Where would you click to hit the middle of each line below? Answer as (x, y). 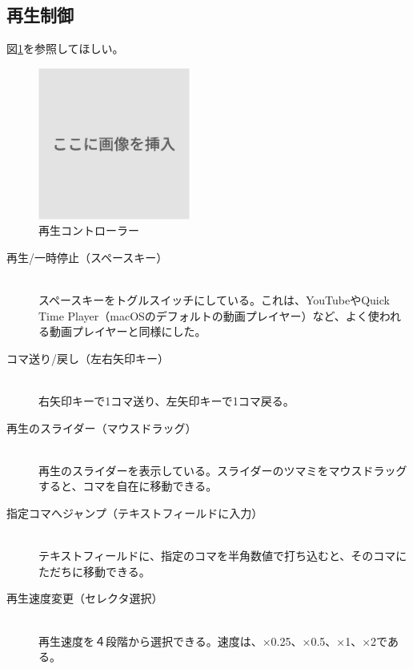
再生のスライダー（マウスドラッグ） (102, 427)
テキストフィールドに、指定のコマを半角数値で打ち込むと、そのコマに (223, 556)
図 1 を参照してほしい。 (65, 48)
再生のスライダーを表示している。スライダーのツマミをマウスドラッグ (223, 470)
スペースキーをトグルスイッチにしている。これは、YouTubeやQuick (214, 300)
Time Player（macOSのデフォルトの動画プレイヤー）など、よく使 (209, 315)
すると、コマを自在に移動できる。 (128, 486)
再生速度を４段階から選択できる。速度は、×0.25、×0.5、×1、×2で (213, 641)
